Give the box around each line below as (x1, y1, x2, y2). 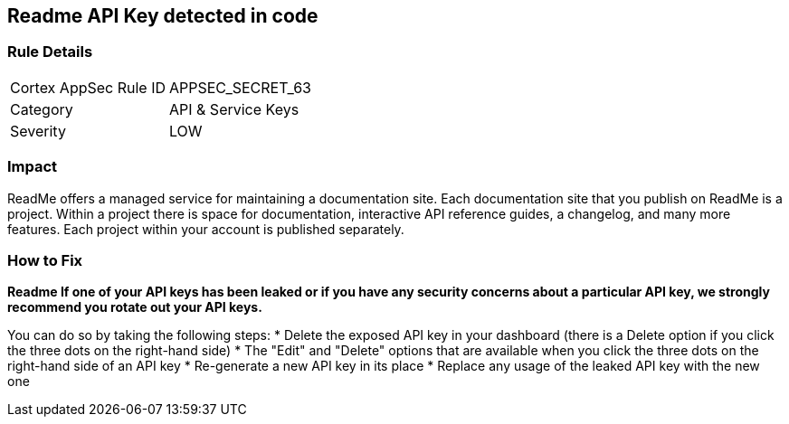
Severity (10, 121, 66, 140)
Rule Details (7, 42, 93, 61)
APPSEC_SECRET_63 (169, 78, 311, 97)
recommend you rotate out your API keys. (7, 299, 262, 316)
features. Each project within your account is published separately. (7, 221, 404, 237)
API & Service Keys (169, 99, 299, 118)
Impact (7, 157, 58, 176)
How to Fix (7, 250, 83, 269)
